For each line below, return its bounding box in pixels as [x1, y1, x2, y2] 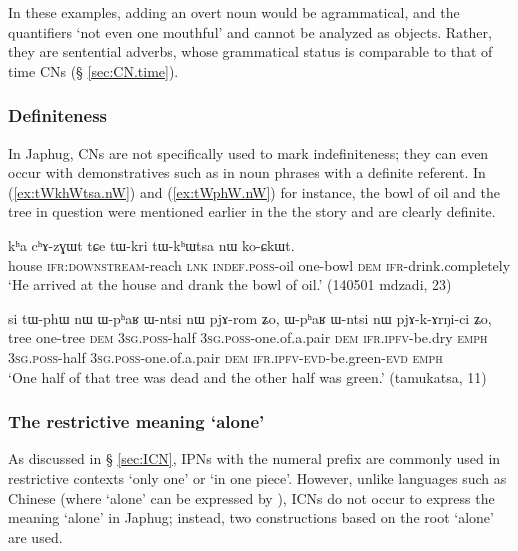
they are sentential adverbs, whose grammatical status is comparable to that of [8, 41, 493, 62]
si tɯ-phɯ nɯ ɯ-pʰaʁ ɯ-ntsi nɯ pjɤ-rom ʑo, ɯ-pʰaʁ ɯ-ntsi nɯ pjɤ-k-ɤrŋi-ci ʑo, [8, 307, 492, 328]
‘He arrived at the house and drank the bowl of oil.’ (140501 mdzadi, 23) [8, 274, 452, 295]
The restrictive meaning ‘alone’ [8, 409, 265, 434]
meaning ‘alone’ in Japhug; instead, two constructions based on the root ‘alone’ [8, 507, 494, 528]
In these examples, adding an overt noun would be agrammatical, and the [8, 2, 460, 22]
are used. [8, 526, 63, 547]
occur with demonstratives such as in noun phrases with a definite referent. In [8, 162, 486, 183]
